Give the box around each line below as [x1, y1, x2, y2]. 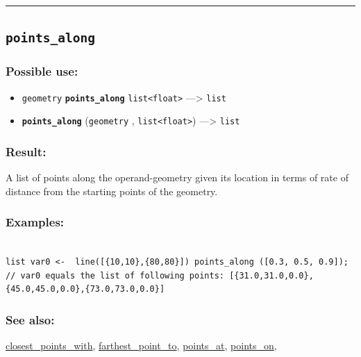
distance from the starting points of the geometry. [6, 183, 218, 198]
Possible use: [6, 63, 78, 80]
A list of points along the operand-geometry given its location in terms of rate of [6, 170, 349, 185]
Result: [6, 142, 47, 160]
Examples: [6, 213, 65, 231]
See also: [6, 310, 55, 328]
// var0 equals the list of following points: [6, 270, 224, 281]
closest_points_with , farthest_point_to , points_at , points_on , [6, 338, 277, 353]
